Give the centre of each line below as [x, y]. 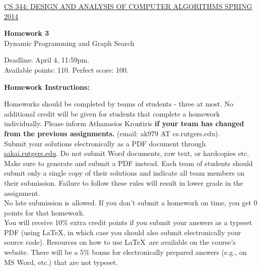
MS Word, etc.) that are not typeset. [61, 262]
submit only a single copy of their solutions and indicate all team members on [124, 173]
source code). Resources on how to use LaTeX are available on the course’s [120, 242]
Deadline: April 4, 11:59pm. [47, 60]
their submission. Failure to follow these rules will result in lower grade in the [124, 182]
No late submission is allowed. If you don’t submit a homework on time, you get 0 [131, 203]
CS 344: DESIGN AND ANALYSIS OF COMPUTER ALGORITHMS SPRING [128, 6]
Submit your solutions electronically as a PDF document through [105, 143]
